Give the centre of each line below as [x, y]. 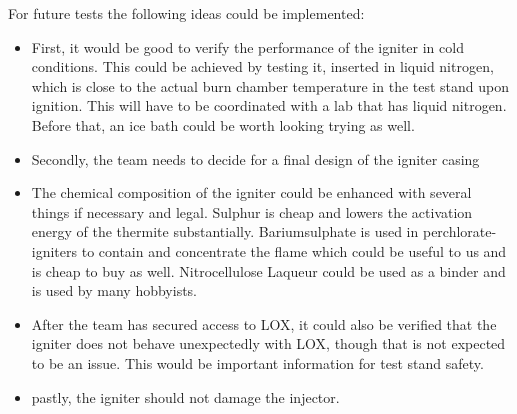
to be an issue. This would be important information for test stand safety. [257, 362]
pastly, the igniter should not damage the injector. [185, 396]
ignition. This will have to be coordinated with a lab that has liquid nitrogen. [269, 105]
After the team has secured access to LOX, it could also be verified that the [264, 323]
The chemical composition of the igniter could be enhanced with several [251, 192]
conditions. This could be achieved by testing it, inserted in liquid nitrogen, [262, 66]
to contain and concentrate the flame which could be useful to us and [294, 250]
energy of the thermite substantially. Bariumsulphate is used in [225, 231]
